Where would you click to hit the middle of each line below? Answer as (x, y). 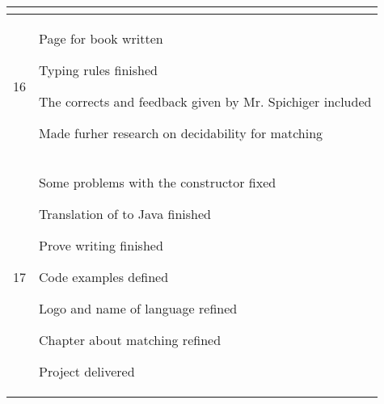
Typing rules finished (98, 70)
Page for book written (101, 38)
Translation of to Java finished (125, 214)
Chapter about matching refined (130, 340)
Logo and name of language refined (138, 308)
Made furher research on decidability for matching (181, 133)
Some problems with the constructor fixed (158, 182)
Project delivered (87, 371)
